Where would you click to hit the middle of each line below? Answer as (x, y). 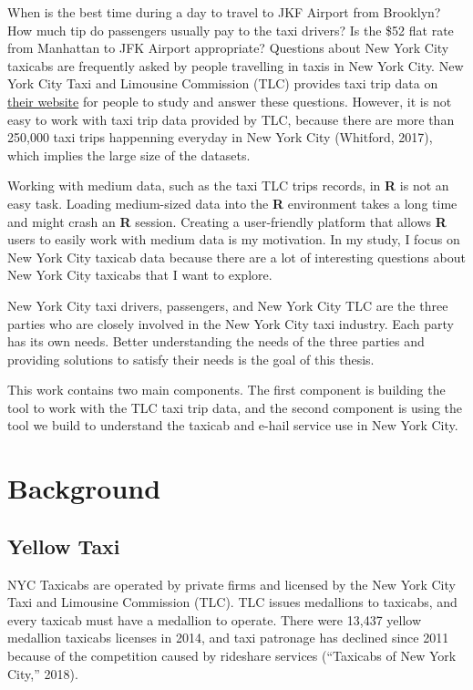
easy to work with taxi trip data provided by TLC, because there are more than (231, 119)
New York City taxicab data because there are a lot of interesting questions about (236, 257)
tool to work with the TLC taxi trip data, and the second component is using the (235, 407)
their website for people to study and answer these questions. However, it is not (230, 101)
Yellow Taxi (64, 546)
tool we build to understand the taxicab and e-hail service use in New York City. (233, 425)
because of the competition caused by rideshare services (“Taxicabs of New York (232, 656)
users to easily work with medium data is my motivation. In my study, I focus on (234, 239)
